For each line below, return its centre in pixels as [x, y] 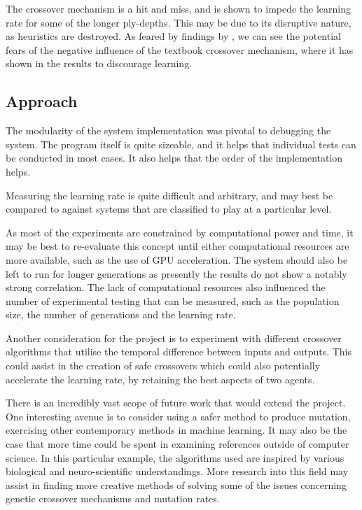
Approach [42, 101]
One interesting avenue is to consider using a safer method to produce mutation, [178, 416]
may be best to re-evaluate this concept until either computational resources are [177, 246]
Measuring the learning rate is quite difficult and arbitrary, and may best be [169, 195]
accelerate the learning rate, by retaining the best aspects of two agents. [160, 379]
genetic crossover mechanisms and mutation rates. [113, 498]
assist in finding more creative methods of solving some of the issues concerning [176, 484]
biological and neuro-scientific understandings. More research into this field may [177, 471]
